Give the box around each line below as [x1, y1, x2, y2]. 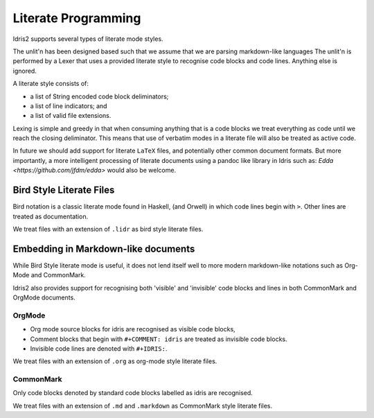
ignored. [12, 67, 37, 75]
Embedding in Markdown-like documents [12, 243, 195, 254]
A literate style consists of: [12, 80, 89, 88]
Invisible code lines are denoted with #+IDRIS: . [30, 344, 168, 353]
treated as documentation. [12, 212, 89, 220]
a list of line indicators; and [30, 101, 107, 110]
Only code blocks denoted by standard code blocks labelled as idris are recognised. [12, 389, 253, 397]
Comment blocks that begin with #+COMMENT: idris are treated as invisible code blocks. [30, 335, 287, 343]
